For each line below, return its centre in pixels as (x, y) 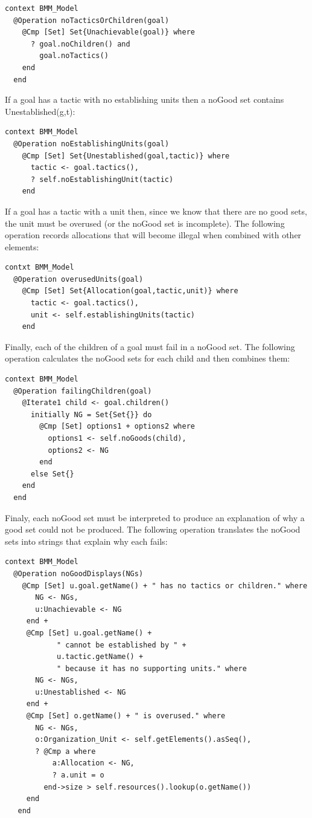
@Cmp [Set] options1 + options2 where (117, 427)
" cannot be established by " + (121, 645)
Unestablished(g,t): (40, 111)
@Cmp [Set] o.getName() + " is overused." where (126, 716)
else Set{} (52, 474)
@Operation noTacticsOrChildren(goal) (91, 20)
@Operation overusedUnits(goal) (78, 279)
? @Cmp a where (65, 751)
